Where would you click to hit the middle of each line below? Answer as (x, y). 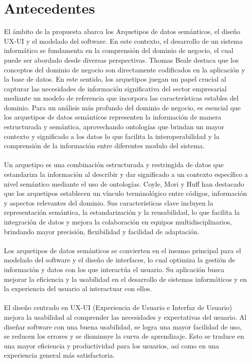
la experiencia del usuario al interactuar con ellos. (78, 288)
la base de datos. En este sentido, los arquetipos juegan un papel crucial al (115, 79)
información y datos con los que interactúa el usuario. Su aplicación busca (114, 269)
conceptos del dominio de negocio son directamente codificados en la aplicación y (125, 69)
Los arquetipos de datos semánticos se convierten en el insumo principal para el (123, 250)
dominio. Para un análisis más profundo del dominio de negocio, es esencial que (122, 107)
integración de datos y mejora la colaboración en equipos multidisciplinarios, (118, 222)
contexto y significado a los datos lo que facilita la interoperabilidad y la (112, 136)
